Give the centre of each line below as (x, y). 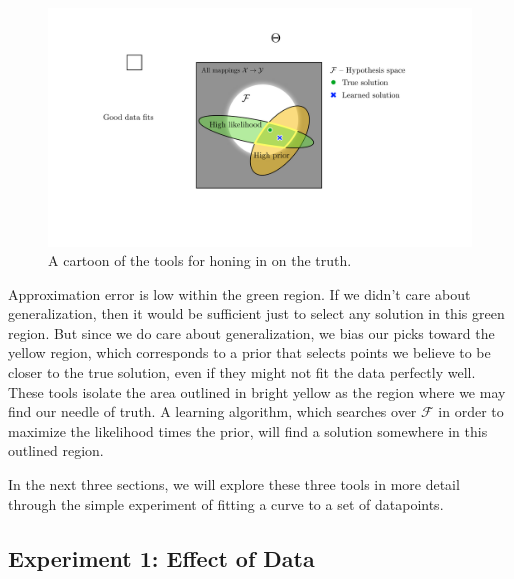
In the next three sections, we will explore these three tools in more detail (234, 484)
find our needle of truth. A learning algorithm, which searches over (212, 411)
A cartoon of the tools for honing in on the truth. (200, 260)
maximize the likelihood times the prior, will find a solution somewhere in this (248, 430)
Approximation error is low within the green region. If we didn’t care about (239, 293)
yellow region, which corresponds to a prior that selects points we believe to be (249, 352)
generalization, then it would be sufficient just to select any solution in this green (256, 313)
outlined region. (56, 450)
